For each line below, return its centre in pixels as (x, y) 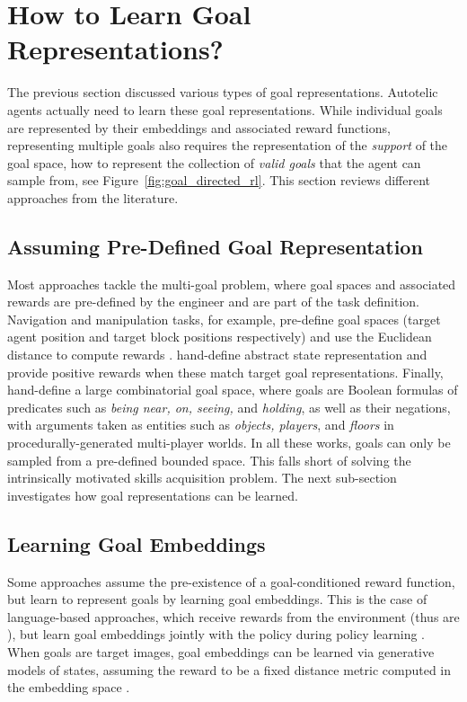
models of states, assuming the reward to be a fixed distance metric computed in (229, 669)
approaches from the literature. (93, 197)
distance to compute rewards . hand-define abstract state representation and (217, 355)
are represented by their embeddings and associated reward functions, (199, 127)
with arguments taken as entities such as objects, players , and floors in (201, 425)
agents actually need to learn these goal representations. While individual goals (225, 109)
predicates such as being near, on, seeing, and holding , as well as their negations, (229, 407)
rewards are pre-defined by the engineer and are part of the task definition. (213, 302)
